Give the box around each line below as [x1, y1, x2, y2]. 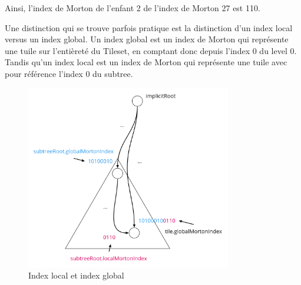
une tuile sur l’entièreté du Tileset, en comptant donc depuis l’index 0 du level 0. [5, 44, 297, 56]
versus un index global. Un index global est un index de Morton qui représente [5, 33, 289, 45]
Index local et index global [28, 269, 124, 281]
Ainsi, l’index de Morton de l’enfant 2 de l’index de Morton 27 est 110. [5, 2, 260, 14]
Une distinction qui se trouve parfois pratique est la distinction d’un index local [5, 21, 293, 33]
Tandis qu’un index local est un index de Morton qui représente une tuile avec [5, 56, 287, 68]
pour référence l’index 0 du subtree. [5, 67, 133, 79]
